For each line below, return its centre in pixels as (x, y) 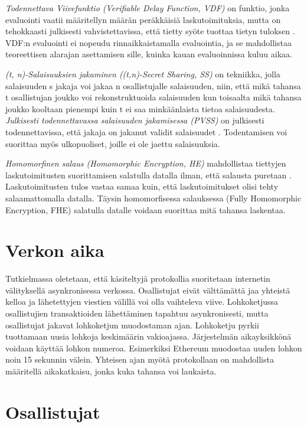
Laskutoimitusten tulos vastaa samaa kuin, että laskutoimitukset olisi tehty (142, 186)
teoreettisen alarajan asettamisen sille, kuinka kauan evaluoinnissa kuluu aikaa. (149, 54)
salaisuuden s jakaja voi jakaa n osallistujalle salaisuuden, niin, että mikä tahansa (153, 85)
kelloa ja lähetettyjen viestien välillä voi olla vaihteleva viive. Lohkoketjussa (142, 301)
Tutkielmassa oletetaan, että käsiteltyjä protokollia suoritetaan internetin (138, 278)
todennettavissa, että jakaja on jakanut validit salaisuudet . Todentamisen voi (146, 131)
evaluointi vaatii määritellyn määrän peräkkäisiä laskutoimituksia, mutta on (143, 19)
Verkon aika (55, 250)
